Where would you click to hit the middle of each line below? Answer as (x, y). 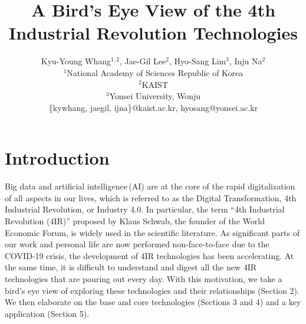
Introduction (57, 158)
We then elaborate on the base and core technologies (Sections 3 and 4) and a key (153, 302)
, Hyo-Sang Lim (198, 61)
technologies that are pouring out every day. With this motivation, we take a (144, 278)
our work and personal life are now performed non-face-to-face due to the (137, 244)
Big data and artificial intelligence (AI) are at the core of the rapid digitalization (150, 186)
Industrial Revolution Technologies (153, 33)
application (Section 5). (47, 313)
